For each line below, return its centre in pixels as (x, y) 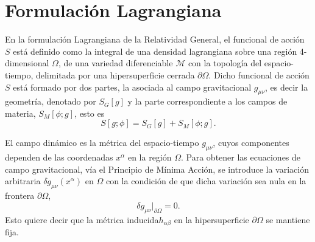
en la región (150, 157)
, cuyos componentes (251, 143)
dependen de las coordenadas (59, 157)
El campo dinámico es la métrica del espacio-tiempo (102, 143)
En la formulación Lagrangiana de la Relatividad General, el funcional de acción (155, 39)
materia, (20, 113)
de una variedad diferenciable (118, 63)
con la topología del (225, 63)
